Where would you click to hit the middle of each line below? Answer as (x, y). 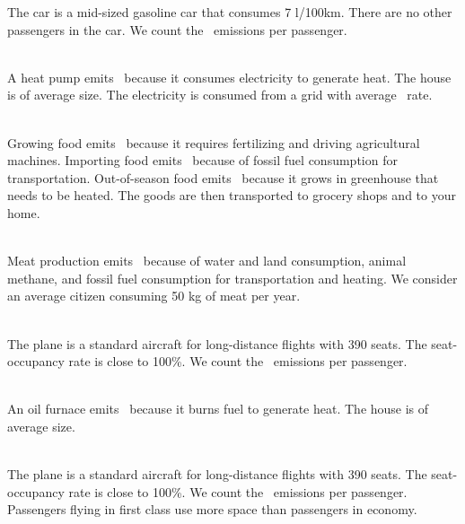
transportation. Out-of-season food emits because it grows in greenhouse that (223, 177)
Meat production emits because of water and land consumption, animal (207, 261)
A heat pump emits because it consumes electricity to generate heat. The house (229, 77)
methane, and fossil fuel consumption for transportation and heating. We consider (232, 278)
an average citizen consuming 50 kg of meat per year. (154, 296)
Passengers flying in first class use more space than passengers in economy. (212, 509)
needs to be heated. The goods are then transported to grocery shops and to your (232, 195)
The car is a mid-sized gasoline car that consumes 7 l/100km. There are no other (230, 12)
